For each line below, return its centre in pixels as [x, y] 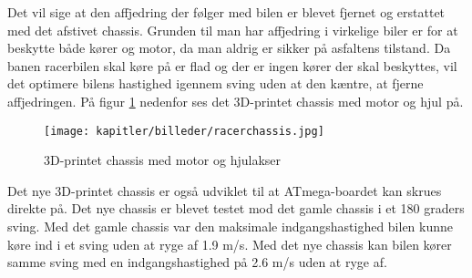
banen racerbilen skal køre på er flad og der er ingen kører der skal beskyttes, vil [232, 65]
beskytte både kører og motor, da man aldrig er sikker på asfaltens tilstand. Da [229, 48]
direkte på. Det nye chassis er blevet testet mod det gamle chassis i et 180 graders [236, 208]
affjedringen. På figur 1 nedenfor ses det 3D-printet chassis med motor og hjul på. [236, 101]
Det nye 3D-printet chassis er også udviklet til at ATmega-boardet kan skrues [225, 190]
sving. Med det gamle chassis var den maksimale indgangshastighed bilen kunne [231, 226]
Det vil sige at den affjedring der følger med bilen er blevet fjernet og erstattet [226, 12]
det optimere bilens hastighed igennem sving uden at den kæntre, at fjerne [215, 83]
